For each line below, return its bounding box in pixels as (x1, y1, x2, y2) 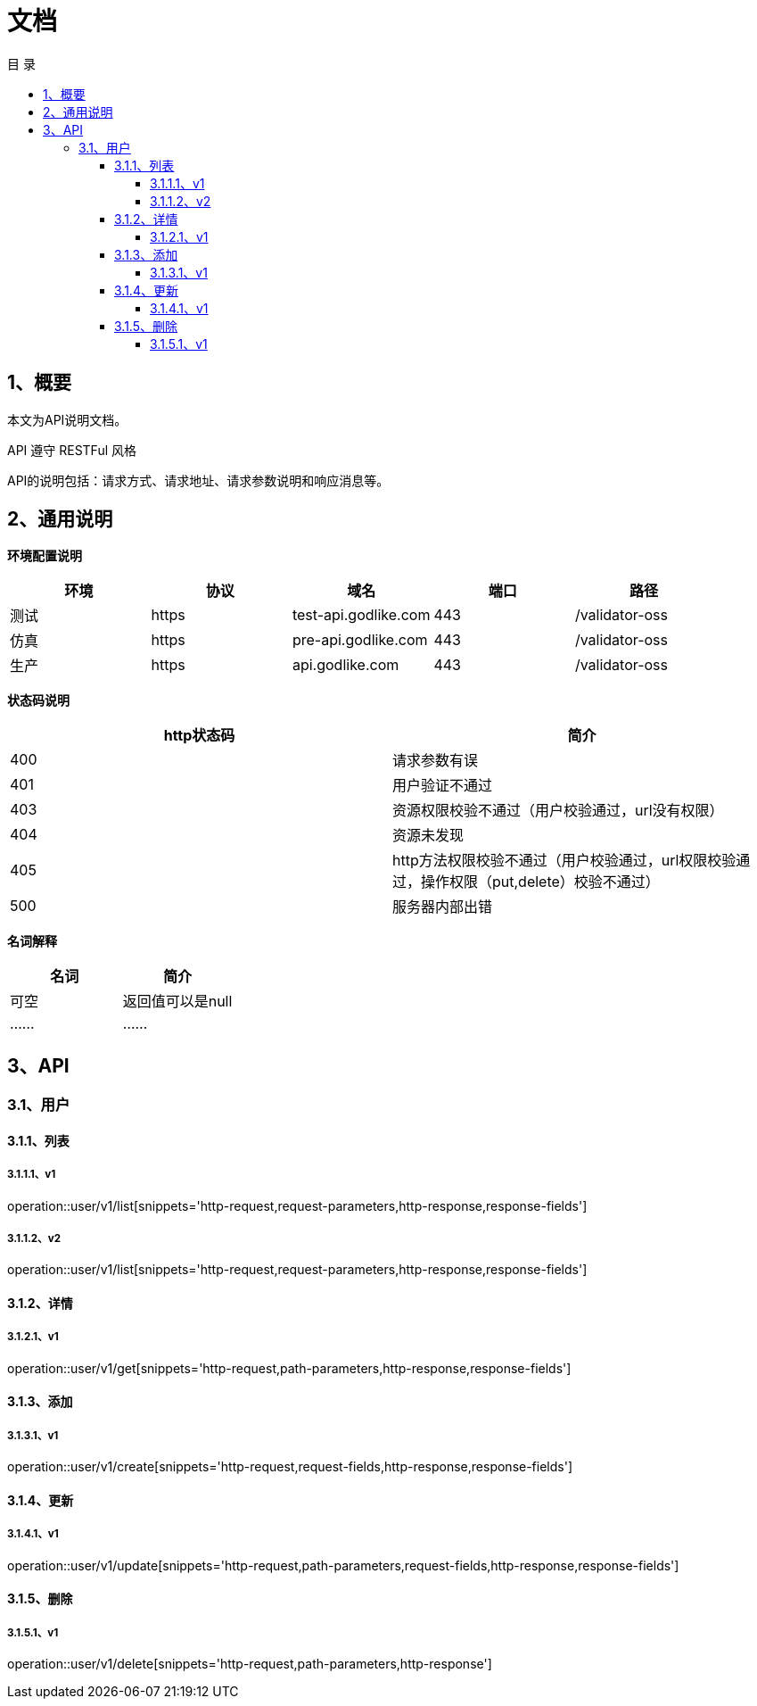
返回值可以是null (122, 992, 233, 1011)
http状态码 (163, 726, 235, 745)
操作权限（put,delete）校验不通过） (421, 873, 660, 891)
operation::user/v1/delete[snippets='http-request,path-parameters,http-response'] (7, 1656, 492, 1672)
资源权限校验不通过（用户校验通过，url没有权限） (392, 801, 724, 820)
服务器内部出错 (392, 898, 493, 916)
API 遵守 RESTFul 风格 (7, 442, 137, 458)
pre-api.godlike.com (292, 631, 428, 650)
